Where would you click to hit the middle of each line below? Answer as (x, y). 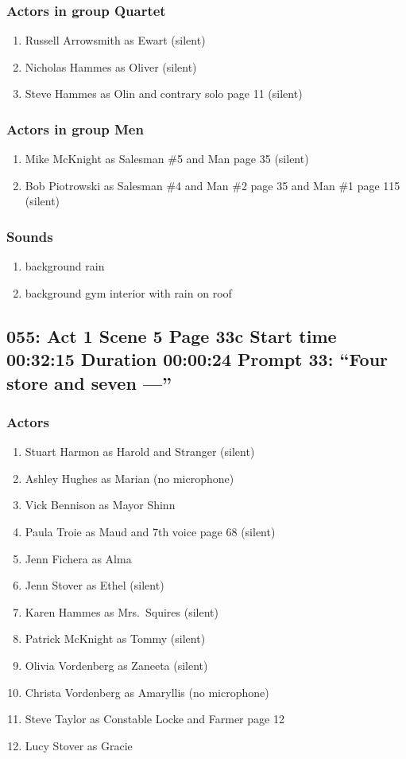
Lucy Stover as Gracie (79, 745)
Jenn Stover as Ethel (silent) (95, 585)
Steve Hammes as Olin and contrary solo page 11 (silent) (164, 93)
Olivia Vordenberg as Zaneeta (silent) (116, 665)
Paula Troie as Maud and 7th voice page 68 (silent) (150, 531)
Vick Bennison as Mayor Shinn (100, 505)
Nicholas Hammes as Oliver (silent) (111, 66)
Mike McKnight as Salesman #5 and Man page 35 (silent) (167, 159)
